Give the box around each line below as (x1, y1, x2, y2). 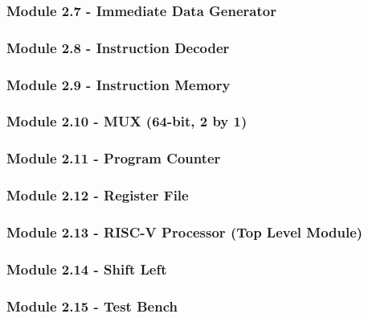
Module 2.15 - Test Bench (6, 295, 178, 316)
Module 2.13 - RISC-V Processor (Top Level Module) (6, 221, 363, 242)
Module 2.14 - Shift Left (6, 258, 167, 279)
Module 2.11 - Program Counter (6, 148, 221, 168)
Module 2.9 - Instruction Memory (6, 74, 231, 94)
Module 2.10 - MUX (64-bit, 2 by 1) (6, 111, 247, 131)
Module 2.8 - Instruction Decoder (6, 37, 230, 57)
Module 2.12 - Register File (6, 185, 189, 205)
